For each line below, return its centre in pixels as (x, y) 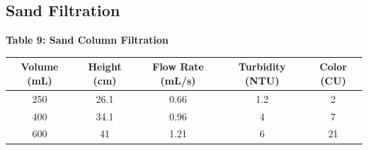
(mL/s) (178, 80)
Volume (40, 67)
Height (105, 67)
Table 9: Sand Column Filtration (87, 40)
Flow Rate (178, 67)
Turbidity (262, 67)
